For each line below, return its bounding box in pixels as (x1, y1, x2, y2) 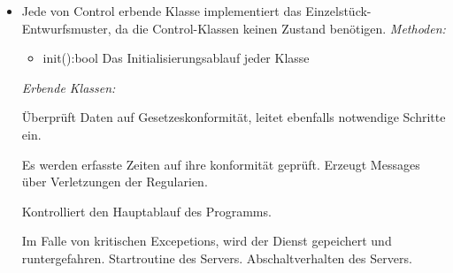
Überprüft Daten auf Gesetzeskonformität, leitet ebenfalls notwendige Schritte (21, 108, 446, 126)
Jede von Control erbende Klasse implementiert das (21, 2, 302, 19)
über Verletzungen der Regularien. (21, 172, 208, 191)
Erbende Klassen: (21, 78, 116, 96)
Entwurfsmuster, (21, 19, 111, 37)
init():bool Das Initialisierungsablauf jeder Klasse (42, 49, 310, 67)
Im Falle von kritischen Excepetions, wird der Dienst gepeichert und (21, 231, 392, 250)
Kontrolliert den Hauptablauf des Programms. (21, 201, 272, 220)
